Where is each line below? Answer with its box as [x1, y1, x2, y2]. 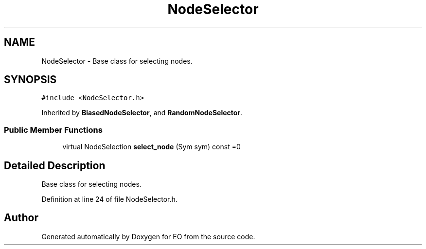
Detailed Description [4, 159, 106, 172]
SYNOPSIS [4, 73, 57, 86]
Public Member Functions [4, 124, 103, 135]
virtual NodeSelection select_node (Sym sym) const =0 [62, 142, 241, 151]
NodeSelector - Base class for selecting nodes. [41, 56, 193, 65]
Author [4, 212, 38, 224]
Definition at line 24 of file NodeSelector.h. [41, 195, 177, 204]
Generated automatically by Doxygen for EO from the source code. [41, 232, 255, 241]
